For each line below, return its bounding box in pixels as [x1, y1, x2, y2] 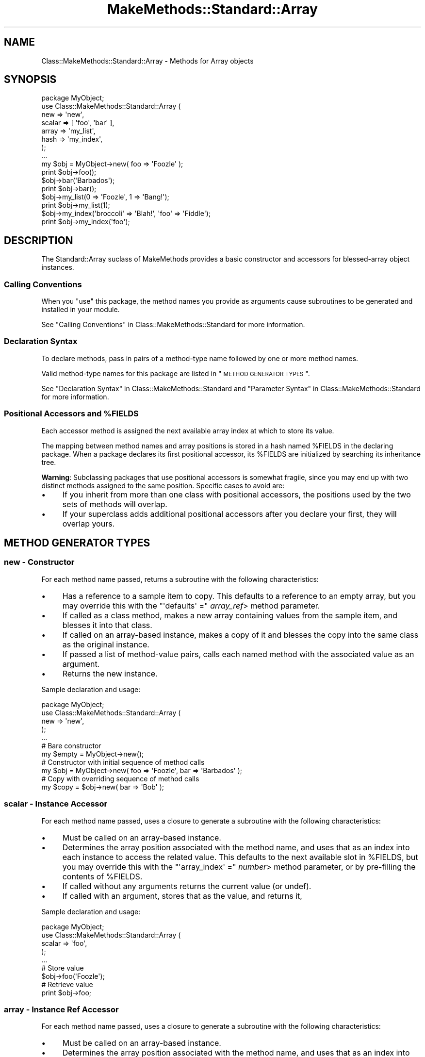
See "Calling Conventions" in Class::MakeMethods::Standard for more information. [41, 320, 305, 329]
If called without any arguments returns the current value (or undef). [62, 881, 311, 891]
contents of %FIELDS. [62, 871, 143, 881]
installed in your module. [41, 305, 120, 314]
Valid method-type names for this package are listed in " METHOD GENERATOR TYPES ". [41, 369, 310, 378]
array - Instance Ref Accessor [4, 1004, 119, 1014]
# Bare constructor [41, 741, 101, 750]
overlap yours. [62, 518, 115, 528]
